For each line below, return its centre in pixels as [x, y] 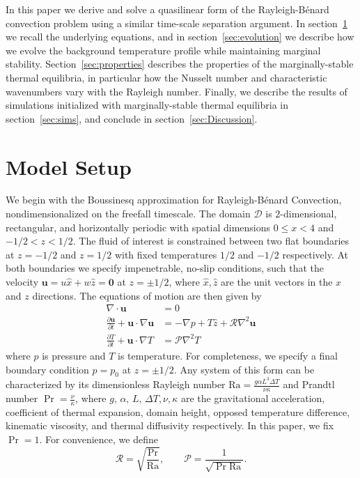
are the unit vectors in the [277, 282]
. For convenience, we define [99, 439]
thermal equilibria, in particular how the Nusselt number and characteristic [166, 77]
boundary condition [47, 369]
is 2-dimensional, [301, 214]
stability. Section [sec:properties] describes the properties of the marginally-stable [180, 64]
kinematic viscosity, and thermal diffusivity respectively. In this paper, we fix [170, 425]
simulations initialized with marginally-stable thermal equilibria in [147, 105]
